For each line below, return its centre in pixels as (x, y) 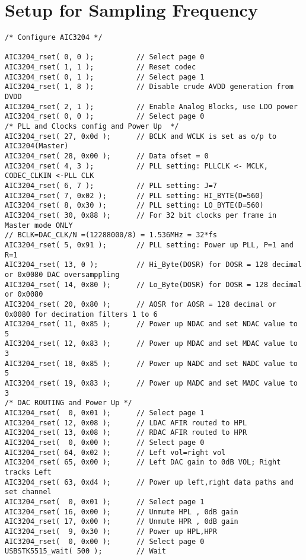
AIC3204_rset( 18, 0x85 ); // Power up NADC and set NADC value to (151, 363)
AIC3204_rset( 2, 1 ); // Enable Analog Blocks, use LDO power (151, 106)
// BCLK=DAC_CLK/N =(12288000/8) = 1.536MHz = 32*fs (111, 235)
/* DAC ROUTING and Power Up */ (68, 403)
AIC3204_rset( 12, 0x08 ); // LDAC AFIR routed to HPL (126, 423)
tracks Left (28, 472)
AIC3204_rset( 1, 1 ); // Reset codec (101, 67)
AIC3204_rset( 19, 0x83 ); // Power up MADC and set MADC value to (151, 384)
